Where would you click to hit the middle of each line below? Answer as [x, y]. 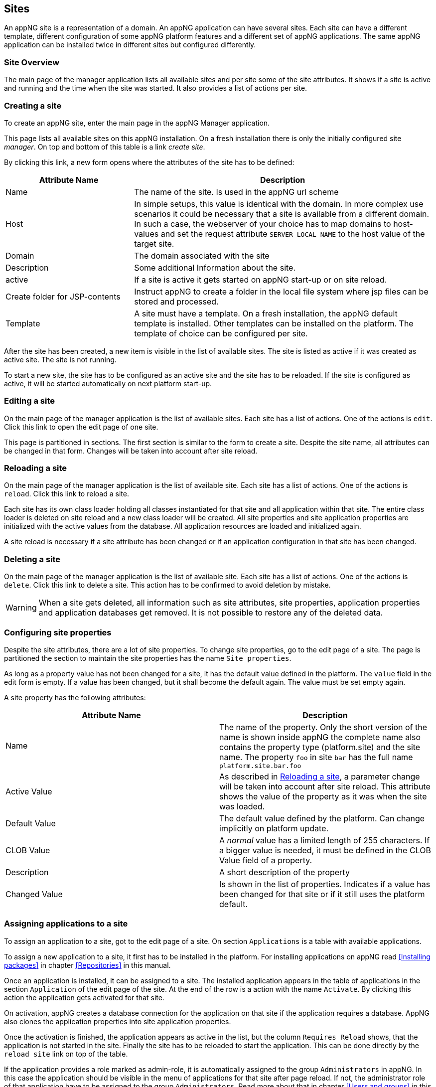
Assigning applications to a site [66, 924]
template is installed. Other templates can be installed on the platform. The [274, 323]
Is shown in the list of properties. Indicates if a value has [325, 884]
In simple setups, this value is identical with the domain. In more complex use [279, 204]
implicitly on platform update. [274, 828]
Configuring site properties [58, 632]
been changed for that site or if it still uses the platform [322, 894]
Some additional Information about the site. [215, 267]
